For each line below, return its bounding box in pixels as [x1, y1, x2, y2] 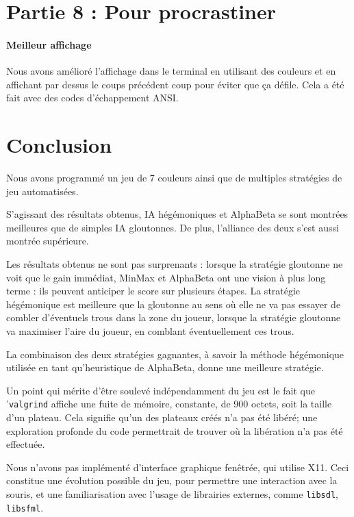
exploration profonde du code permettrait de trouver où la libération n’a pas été [6, 423, 343, 438]
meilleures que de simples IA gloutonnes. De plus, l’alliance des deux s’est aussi [6, 220, 339, 234]
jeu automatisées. [6, 184, 79, 198]
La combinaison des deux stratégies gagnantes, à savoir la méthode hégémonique [6, 346, 344, 361]
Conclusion [6, 131, 112, 159]
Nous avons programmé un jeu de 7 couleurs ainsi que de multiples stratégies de [6, 171, 342, 185]
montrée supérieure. [6, 234, 89, 248]
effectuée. [6, 437, 45, 451]
